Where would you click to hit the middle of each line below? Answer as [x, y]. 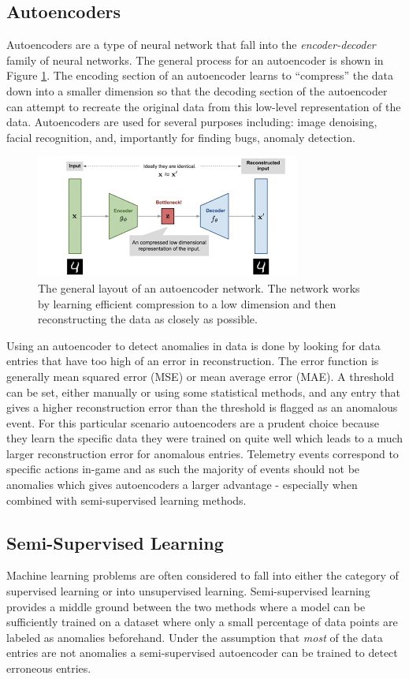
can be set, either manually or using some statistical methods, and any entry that [203, 392]
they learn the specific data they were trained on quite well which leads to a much [205, 438]
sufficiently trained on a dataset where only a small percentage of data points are [202, 622]
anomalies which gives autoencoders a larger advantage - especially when [182, 485]
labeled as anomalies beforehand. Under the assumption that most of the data [195, 637]
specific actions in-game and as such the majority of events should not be [183, 469]
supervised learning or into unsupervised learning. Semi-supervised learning [188, 591]
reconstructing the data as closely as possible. [148, 319]
